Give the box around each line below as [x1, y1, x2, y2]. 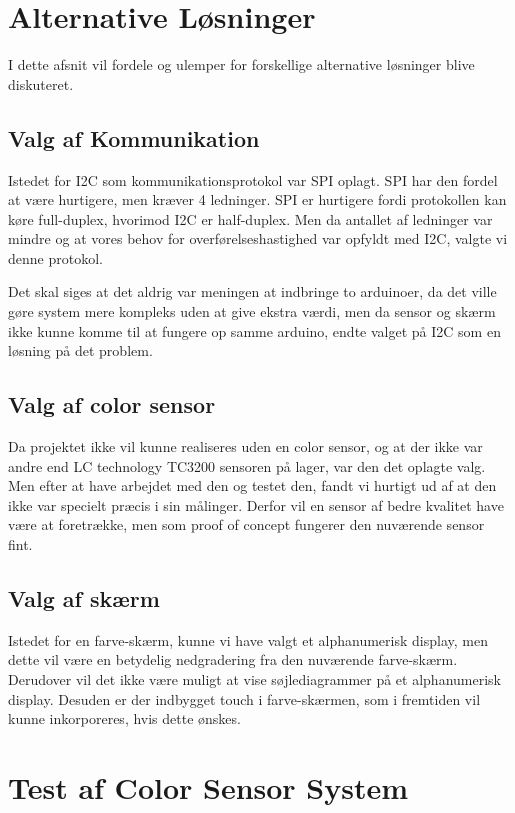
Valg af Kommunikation [8, 122, 260, 153]
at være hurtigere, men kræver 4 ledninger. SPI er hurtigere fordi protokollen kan [8, 189, 507, 210]
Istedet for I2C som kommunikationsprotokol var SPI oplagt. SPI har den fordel [8, 169, 498, 190]
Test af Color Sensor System [8, 766, 409, 807]
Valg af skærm [8, 583, 160, 614]
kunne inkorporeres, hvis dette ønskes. [8, 708, 241, 729]
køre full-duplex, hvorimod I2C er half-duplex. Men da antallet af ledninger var [8, 208, 493, 229]
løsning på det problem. [8, 340, 153, 361]
